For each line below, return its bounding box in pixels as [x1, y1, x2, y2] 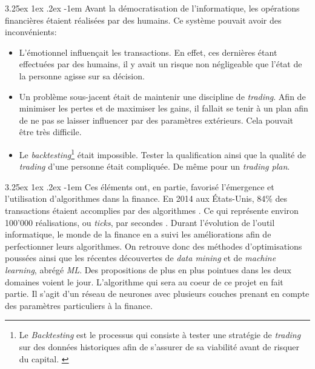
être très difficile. [19, 125, 82, 138]
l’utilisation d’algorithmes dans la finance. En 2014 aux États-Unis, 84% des [5, 192, 288, 205]
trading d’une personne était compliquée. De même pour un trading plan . [19, 160, 290, 173]
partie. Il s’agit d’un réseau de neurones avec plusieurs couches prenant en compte [5, 287, 310, 300]
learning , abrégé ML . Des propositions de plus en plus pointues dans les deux [5, 263, 291, 276]
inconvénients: [5, 25, 57, 38]
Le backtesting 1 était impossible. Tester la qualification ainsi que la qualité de [19, 146, 306, 161]
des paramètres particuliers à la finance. [5, 299, 153, 311]
